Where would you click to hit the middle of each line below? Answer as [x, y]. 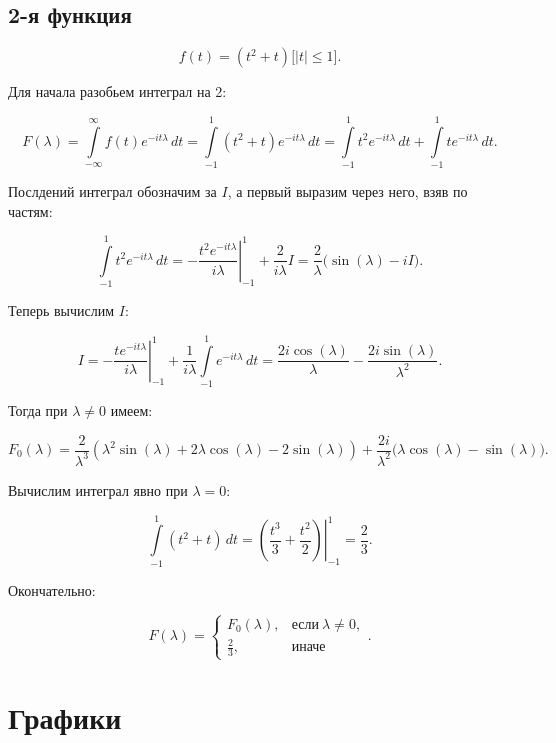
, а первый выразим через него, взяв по [347, 190]
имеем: [131, 409]
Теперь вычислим [61, 310]
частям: [30, 210]
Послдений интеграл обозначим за [112, 190]
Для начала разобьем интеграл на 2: [117, 91]
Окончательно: [52, 589]
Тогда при [38, 409]
